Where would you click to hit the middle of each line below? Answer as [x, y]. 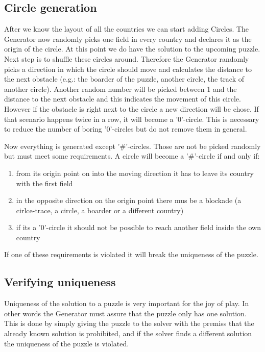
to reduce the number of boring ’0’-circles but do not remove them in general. [126, 129]
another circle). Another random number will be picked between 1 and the [121, 89]
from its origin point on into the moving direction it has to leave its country [135, 173]
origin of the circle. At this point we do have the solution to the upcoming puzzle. [132, 49]
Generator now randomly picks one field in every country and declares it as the [128, 39]
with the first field [44, 183]
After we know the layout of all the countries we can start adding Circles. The [127, 29]
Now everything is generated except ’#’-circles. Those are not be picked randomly [132, 146]
